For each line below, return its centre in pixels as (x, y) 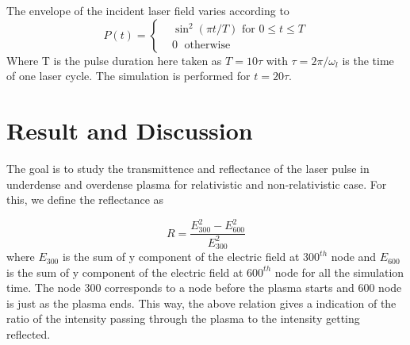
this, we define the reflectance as (85, 199)
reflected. (29, 334)
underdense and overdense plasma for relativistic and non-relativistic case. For (197, 184)
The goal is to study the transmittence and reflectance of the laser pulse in (188, 168)
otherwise (207, 46)
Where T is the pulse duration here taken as (114, 60)
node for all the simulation (339, 272)
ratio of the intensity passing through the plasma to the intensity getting (183, 318)
